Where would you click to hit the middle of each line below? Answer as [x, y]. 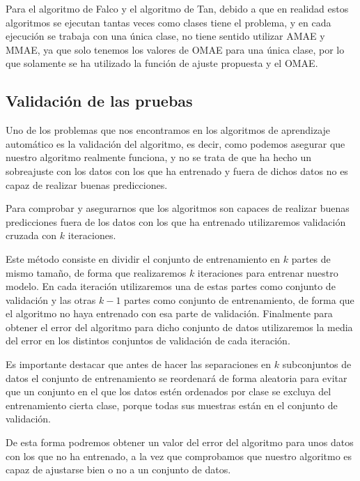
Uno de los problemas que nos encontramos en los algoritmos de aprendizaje [168, 130]
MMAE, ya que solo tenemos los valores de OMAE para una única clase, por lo [175, 49]
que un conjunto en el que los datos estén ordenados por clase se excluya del [169, 391]
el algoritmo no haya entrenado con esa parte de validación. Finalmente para [169, 313]
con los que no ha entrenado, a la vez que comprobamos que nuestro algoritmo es [179, 456]
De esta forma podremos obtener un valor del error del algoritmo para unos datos [180, 442]
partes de [311, 258]
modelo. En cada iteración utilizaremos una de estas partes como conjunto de [171, 286]
